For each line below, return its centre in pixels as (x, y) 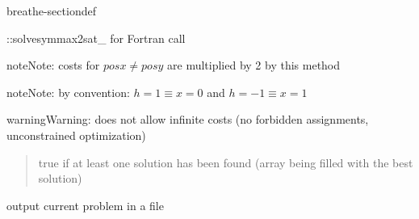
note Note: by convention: (68, 92)
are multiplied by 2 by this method (254, 65)
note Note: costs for (53, 65)
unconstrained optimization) (76, 135)
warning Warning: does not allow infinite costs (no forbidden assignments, (188, 119)
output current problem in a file (85, 205)
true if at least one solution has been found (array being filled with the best (226, 162)
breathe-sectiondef (51, 11)
